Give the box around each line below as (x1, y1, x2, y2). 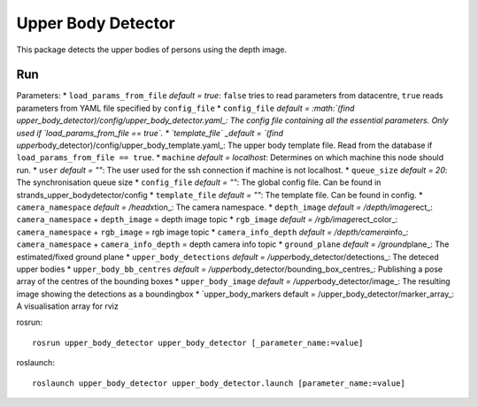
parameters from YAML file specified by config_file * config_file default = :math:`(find (16, 103, 355, 113)
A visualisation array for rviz (16, 301, 119, 311)
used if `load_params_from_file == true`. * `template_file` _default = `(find (16, 127, 283, 138)
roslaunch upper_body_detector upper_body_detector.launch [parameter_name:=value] (32, 378, 406, 388)
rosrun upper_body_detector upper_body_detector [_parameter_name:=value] (32, 337, 364, 348)
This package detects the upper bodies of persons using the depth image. (16, 44, 288, 55)
